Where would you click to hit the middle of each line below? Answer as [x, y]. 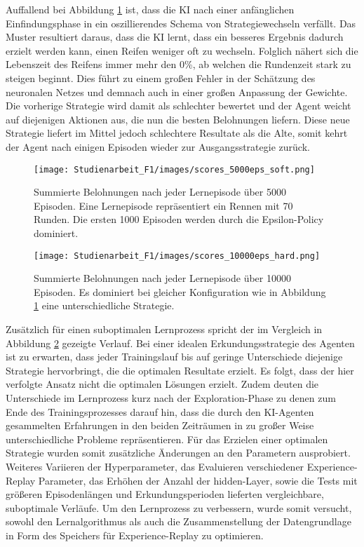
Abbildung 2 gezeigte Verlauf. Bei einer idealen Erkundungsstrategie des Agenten [180, 343]
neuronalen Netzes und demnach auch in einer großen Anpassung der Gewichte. [177, 92]
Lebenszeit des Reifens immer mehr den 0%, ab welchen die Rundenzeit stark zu [178, 64]
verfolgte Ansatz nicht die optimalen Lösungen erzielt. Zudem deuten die [162, 384]
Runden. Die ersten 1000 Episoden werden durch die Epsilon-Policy [179, 219]
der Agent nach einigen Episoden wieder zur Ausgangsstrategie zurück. [158, 146]
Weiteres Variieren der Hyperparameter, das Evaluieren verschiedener [155, 466]
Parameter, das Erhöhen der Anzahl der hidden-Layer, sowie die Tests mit [198, 480]
